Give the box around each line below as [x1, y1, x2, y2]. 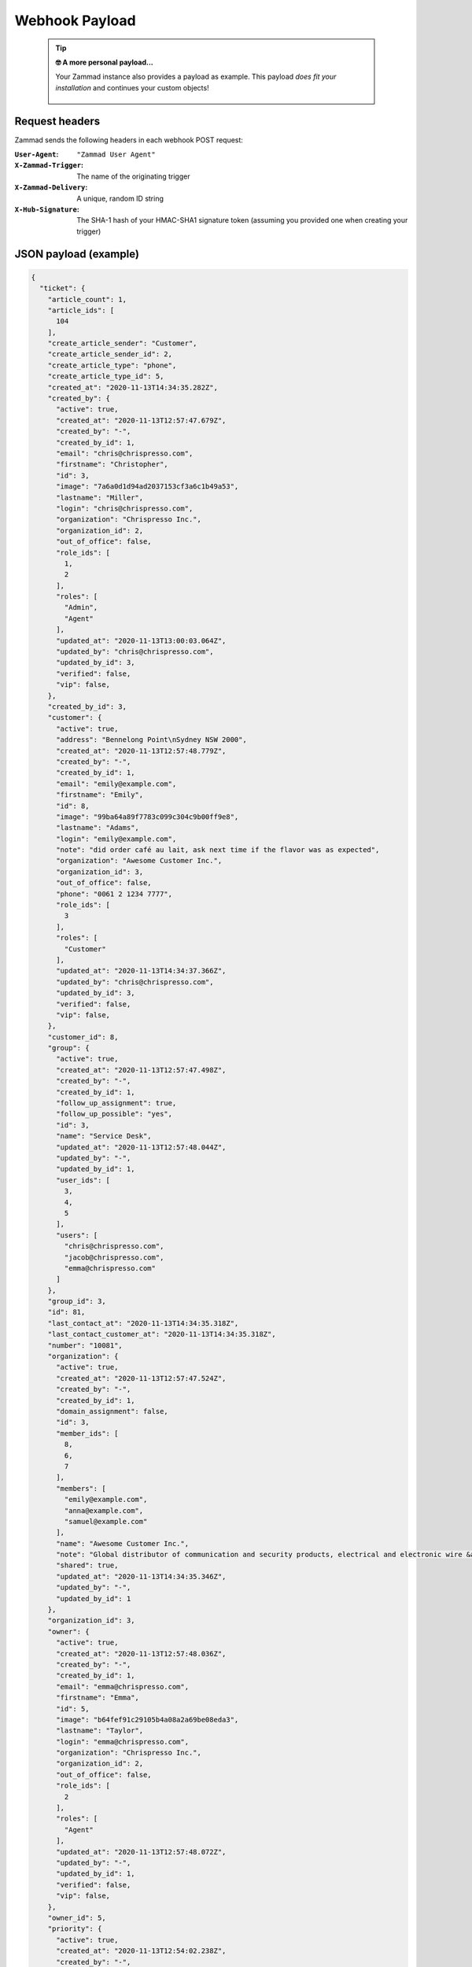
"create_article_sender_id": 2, [47, 350, 173, 359]
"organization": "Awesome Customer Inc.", [56, 856, 223, 865]
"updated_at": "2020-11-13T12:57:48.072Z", [56, 1847, 227, 1856]
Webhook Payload [14, 12, 137, 29]
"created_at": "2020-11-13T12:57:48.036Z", [56, 1649, 227, 1658]
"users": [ [56, 1231, 98, 1239]
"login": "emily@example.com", [56, 834, 177, 843]
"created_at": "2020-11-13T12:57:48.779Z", [56, 746, 227, 755]
